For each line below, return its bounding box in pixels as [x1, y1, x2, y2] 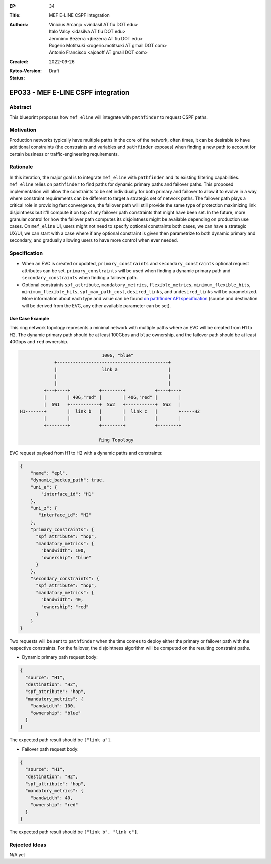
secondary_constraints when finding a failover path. [22, 275, 138, 281]
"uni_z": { [30, 505, 57, 511]
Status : [9, 75, 25, 81]
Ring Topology [99, 437, 134, 443]
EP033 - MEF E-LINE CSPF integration [9, 88, 130, 97]
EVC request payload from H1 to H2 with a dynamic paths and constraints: [9, 450, 163, 456]
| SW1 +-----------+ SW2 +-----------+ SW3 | [43, 401, 182, 407]
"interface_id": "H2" [38, 512, 92, 518]
